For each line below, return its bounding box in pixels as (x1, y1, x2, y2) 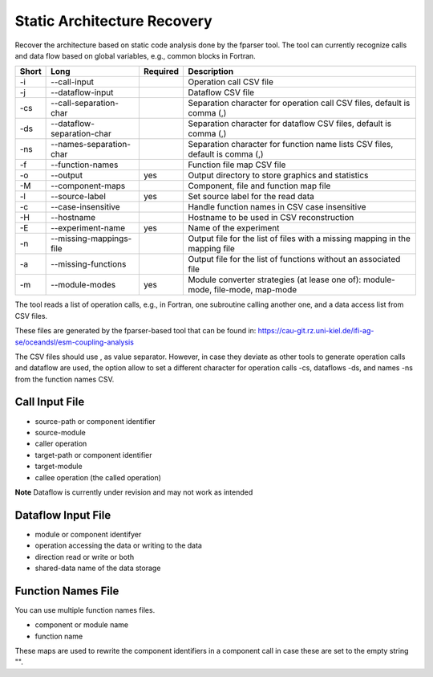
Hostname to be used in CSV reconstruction (188, 212, 354, 223)
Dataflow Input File (14, 508, 111, 522)
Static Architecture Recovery (14, 12, 212, 30)
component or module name (34, 620, 129, 630)
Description (188, 66, 234, 77)
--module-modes (51, 279, 116, 291)
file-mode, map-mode (213, 284, 297, 296)
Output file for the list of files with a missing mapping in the (188, 233, 411, 244)
